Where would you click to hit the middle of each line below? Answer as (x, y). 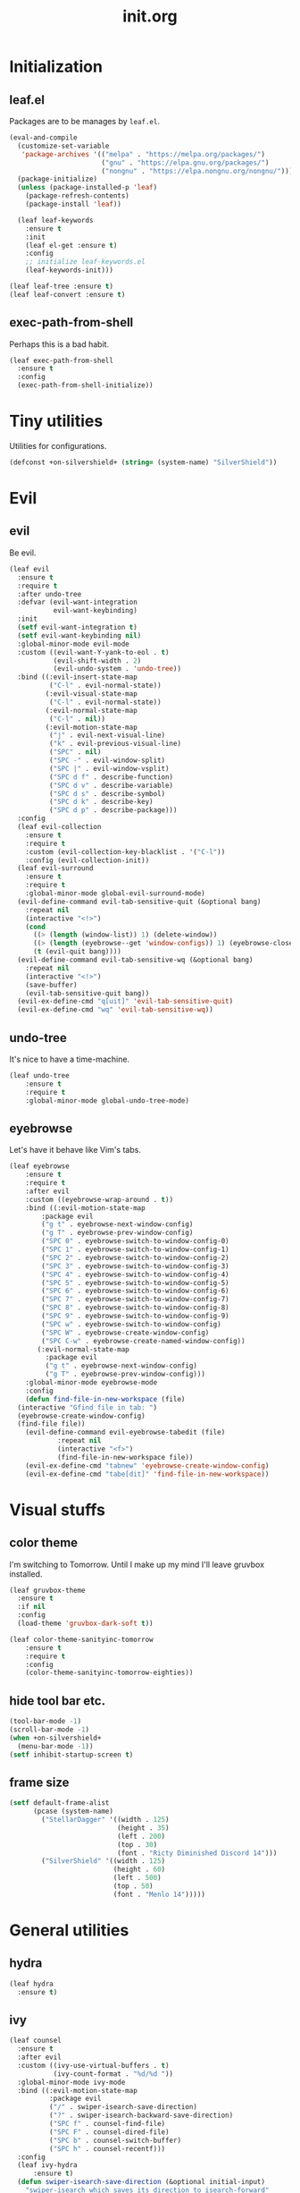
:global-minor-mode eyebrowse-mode (92, 1383)
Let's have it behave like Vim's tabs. (75, 1150)
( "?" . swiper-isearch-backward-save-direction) (141, 2116)
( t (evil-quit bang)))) (77, 952)
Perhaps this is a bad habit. (59, 344)
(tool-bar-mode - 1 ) (46, 1722)
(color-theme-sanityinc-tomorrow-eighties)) (109, 1673)
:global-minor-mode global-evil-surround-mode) (115, 893)
